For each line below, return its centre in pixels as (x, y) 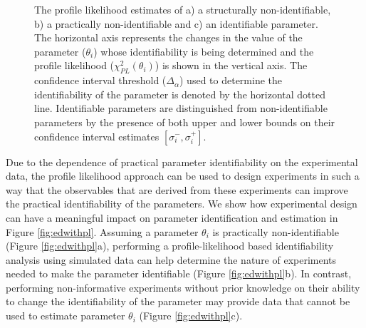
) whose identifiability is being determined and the (204, 51)
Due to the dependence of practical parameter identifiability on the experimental (182, 162)
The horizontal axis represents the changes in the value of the (168, 37)
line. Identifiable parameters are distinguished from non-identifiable (181, 108)
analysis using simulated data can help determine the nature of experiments (171, 259)
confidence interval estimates (97, 136)
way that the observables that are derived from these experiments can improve (177, 189)
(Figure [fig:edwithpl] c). (191, 316)
